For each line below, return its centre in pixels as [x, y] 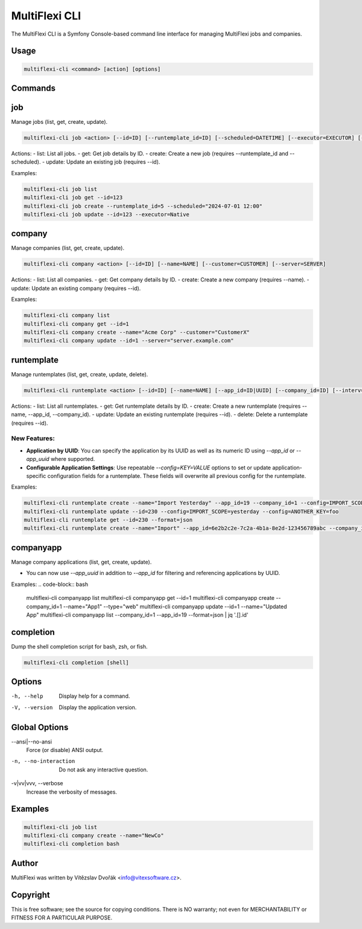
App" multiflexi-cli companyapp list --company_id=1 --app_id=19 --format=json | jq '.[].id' [137, 615]
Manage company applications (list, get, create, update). [81, 562]
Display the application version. [98, 707]
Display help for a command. [94, 696]
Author [25, 863]
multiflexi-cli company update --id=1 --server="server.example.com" [129, 341]
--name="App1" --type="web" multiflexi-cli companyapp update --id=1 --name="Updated [175, 606]
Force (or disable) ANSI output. [65, 750]
